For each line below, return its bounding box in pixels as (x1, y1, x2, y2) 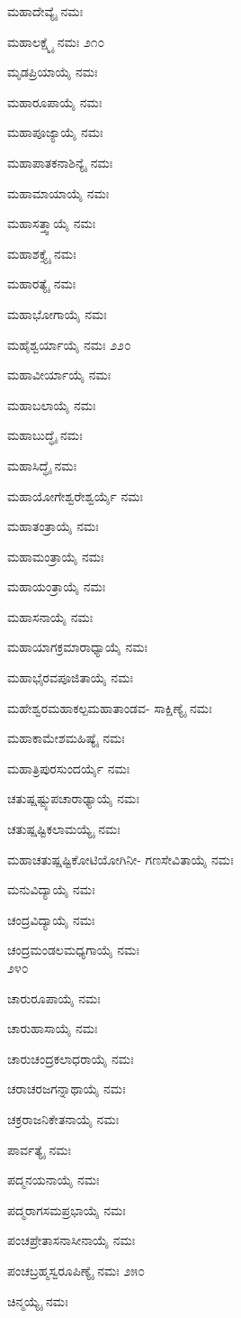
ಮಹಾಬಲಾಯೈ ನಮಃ (7, 395, 96, 414)
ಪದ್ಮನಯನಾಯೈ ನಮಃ (7, 1170, 100, 1189)
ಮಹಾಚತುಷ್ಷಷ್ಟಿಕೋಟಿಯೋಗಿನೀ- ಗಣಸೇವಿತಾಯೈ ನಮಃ (7, 849, 234, 868)
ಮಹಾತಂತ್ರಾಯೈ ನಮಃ (7, 517, 99, 535)
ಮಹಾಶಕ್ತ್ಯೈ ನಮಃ (7, 243, 76, 262)
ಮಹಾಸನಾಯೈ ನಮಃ (7, 607, 94, 626)
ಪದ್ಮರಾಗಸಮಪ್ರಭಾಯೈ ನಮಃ (7, 1200, 126, 1219)
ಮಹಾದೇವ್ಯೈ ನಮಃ (7, 2, 84, 20)
